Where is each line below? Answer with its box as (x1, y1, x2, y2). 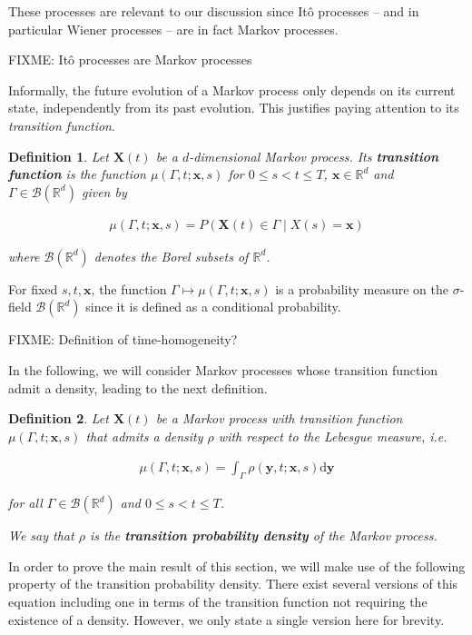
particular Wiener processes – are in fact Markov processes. (8, 19, 339, 38)
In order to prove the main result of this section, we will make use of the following (8, 556, 466, 575)
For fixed (8, 279, 58, 298)
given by (81, 182, 127, 201)
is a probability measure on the (275, 279, 448, 298)
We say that (8, 526, 74, 545)
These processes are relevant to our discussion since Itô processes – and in (8, 2, 419, 20)
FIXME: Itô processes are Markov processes (8, 50, 252, 69)
